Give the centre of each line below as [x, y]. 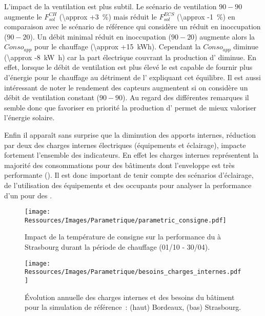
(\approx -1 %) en [206, 16]
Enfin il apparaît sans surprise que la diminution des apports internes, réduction [130, 134]
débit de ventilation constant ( [52, 97]
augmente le [23, 16]
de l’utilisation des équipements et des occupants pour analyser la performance [128, 185]
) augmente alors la [225, 36]
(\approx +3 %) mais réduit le [108, 16]
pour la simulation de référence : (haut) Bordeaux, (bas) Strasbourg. [133, 307]
